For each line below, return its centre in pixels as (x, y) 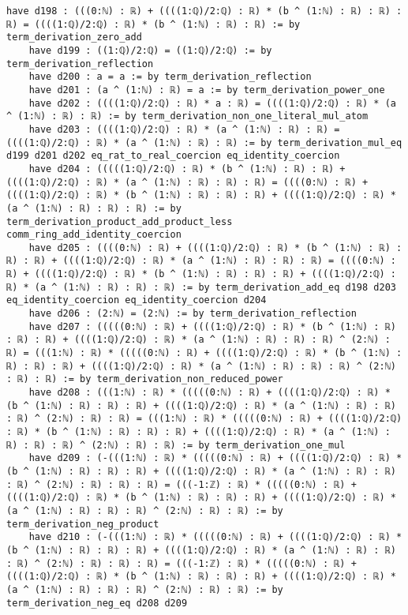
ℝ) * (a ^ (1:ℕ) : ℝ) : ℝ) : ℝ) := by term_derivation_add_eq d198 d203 (201, 287)
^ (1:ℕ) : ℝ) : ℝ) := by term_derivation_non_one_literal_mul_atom (187, 116)
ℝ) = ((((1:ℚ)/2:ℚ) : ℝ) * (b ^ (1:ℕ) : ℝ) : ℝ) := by (153, 24)
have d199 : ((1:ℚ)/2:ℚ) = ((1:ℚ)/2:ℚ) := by (150, 50)
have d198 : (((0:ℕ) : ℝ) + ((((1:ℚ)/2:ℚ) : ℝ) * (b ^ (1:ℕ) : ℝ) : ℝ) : (204, 11)
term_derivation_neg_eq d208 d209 (97, 603)
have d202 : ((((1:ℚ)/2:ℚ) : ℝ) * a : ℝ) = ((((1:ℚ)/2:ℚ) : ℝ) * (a (212, 103)
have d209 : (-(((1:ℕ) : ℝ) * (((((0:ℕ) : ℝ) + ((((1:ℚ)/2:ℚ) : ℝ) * (215, 458)
